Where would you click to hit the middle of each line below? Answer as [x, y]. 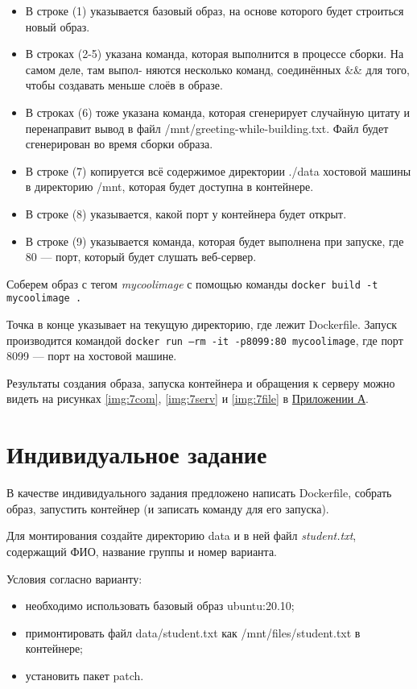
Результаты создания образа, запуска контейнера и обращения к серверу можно [201, 382]
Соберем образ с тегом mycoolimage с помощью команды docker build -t [192, 283]
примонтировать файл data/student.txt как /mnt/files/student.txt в [193, 632]
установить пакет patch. [85, 675]
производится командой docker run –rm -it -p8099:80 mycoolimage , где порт [205, 340]
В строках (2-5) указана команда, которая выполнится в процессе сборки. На [215, 54]
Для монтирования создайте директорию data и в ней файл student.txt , [182, 535]
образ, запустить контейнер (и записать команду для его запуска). [168, 508]
